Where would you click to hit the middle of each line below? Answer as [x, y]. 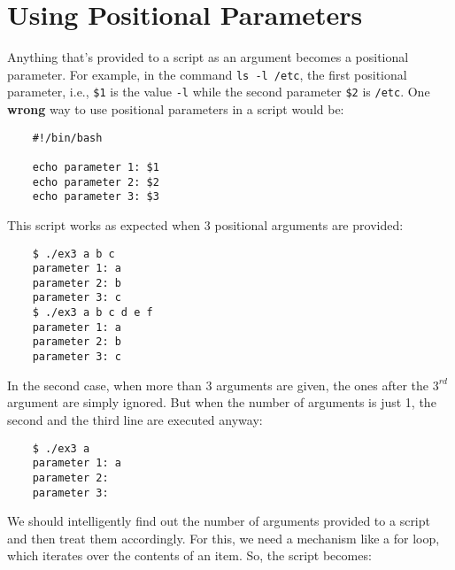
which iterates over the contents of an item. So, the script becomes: [189, 555]
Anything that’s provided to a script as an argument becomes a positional [208, 57]
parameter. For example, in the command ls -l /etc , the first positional [207, 74]
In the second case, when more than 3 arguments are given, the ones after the [218, 385]
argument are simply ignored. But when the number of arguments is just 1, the [222, 402]
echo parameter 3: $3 [96, 197]
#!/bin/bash [67, 138]
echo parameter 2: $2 [96, 182]
